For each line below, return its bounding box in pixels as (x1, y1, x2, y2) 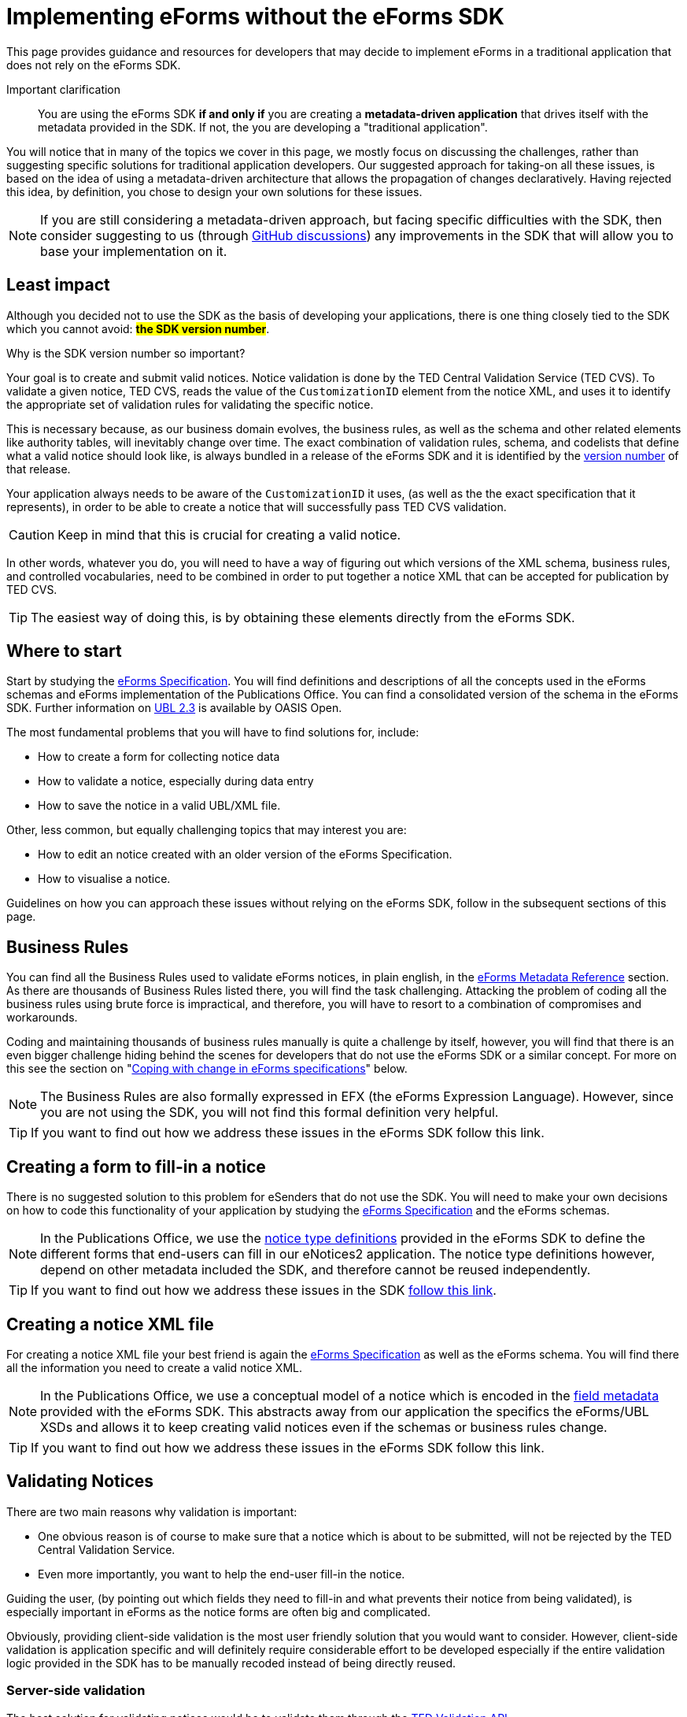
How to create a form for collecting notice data (38, 750, 280, 764)
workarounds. (6, 1011, 78, 1025)
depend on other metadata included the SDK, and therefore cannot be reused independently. (40, 1262, 591, 1278)
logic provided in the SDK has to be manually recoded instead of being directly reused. (6, 1656, 456, 1670)
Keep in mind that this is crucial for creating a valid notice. (57, 526, 401, 543)
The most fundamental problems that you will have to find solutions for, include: (6, 725, 419, 740)
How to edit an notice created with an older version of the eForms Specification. (38, 847, 452, 862)
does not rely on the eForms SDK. (6, 57, 181, 72)
